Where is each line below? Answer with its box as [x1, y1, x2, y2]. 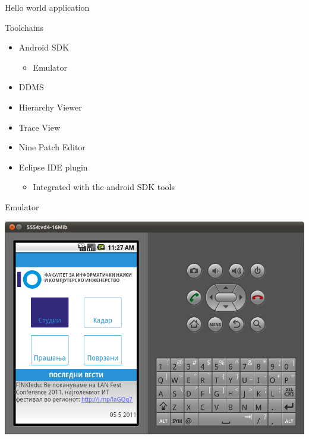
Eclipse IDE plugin [18, 160, 88, 173]
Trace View [18, 121, 61, 133]
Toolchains [5, 21, 44, 33]
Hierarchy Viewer [18, 100, 82, 113]
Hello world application [5, 1, 90, 13]
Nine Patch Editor [18, 141, 86, 153]
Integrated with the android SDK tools [33, 181, 175, 193]
